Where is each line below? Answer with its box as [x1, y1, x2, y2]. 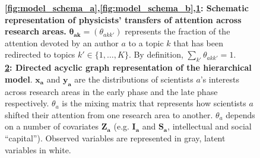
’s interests [200, 72, 239, 85]
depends [226, 108, 255, 121]
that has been [173, 36, 223, 49]
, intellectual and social [167, 120, 252, 132]
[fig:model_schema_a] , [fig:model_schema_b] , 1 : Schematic [5, 2, 249, 14]
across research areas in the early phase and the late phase [5, 85, 218, 97]
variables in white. [5, 143, 71, 156]
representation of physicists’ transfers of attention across [5, 13, 242, 26]
